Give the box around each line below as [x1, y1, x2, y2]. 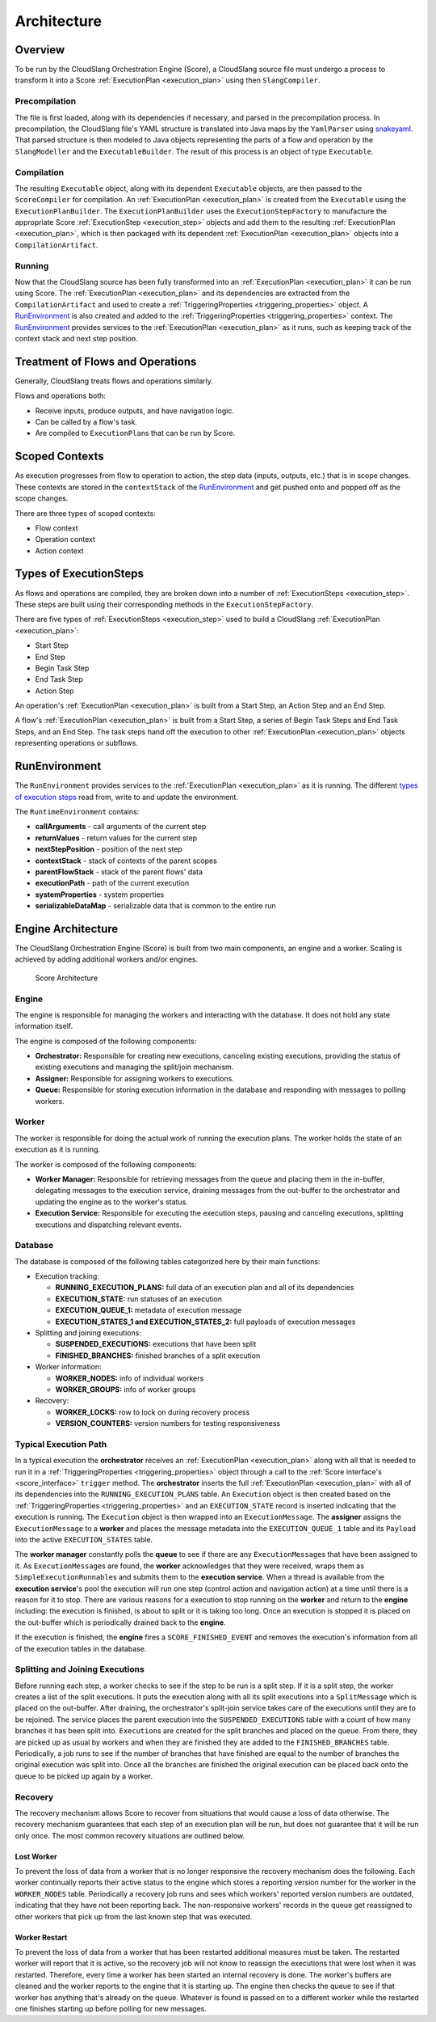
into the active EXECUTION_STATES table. [15, 1535, 153, 1544]
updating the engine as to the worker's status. [35, 1197, 189, 1207]
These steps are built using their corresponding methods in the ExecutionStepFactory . [15, 599, 314, 609]
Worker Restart [15, 1932, 68, 1942]
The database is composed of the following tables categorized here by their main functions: [15, 1256, 321, 1266]
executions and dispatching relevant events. [35, 1220, 182, 1229]
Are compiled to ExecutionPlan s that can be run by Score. [35, 429, 236, 438]
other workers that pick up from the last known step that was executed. [15, 1911, 253, 1921]
